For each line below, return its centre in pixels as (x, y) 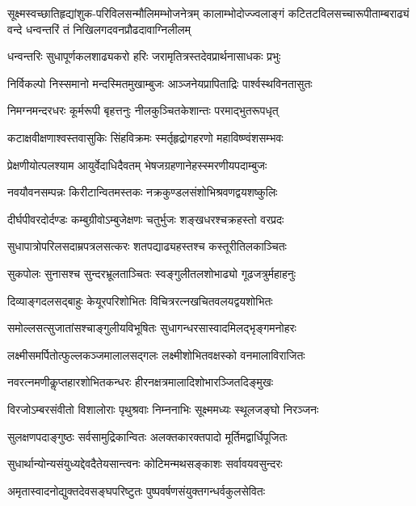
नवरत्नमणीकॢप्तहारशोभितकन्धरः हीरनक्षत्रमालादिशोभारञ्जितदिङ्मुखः (140, 382)
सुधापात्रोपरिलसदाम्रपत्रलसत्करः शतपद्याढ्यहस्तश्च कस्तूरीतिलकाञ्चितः (147, 246)
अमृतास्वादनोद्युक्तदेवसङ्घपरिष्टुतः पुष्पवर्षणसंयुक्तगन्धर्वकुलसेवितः (137, 490)
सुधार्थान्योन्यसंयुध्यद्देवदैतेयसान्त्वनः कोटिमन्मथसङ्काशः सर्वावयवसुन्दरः (145, 464)
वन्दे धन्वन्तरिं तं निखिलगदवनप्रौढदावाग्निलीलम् (99, 29)
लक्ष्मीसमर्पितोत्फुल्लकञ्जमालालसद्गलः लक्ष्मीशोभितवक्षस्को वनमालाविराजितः (156, 354)
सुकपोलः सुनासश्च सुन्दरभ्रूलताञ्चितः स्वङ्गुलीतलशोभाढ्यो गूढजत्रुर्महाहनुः (152, 273)
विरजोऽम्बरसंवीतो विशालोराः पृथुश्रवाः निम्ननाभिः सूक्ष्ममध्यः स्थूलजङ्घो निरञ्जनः (163, 409)
